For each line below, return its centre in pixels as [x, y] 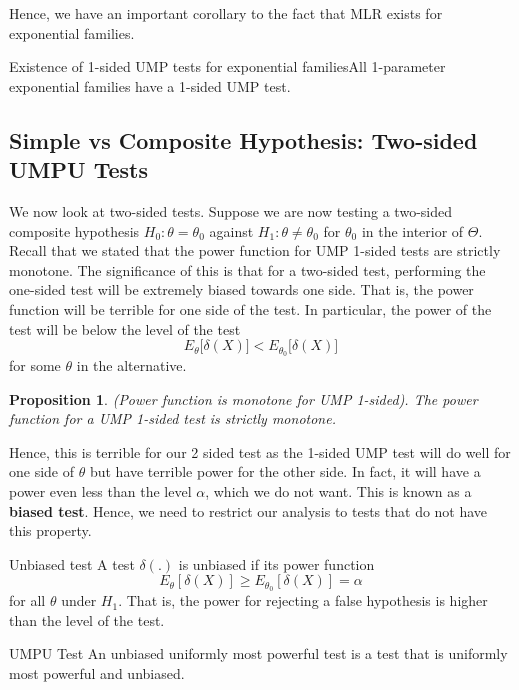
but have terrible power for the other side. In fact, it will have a [285, 471]
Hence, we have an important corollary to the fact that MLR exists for [226, 13]
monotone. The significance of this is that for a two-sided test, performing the [247, 269]
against [231, 230]
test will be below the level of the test [125, 328]
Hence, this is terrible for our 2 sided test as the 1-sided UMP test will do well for [260, 451]
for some [35, 364]
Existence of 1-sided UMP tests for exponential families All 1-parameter [227, 66]
